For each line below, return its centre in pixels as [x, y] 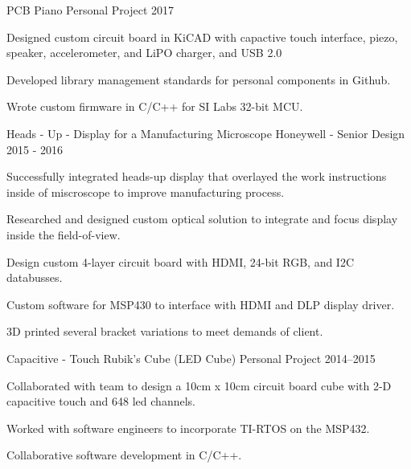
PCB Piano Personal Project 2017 [90, 10]
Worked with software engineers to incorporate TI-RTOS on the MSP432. [188, 428]
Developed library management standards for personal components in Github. [199, 79]
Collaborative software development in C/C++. [124, 455]
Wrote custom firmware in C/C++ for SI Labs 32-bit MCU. [155, 106]
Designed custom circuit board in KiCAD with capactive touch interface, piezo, [202, 37]
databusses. [35, 277]
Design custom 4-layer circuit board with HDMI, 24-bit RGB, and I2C [181, 261]
